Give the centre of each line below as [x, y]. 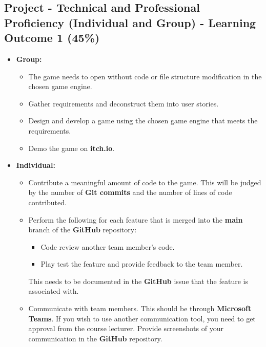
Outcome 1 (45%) [52, 38]
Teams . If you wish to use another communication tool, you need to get [142, 318]
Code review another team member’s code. [108, 246]
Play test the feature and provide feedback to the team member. [142, 264]
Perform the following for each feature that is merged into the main [136, 219]
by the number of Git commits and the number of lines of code [130, 192]
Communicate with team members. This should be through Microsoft [140, 308]
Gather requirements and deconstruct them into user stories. [124, 103]
